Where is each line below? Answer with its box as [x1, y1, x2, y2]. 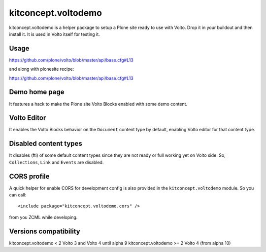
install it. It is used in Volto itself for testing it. [9, 31, 100, 37]
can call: [9, 192, 27, 198]
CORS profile [9, 172, 50, 180]
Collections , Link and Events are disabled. [9, 159, 104, 165]
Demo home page [9, 88, 65, 96]
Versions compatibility [9, 227, 81, 235]
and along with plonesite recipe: [9, 66, 74, 72]
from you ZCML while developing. [9, 214, 78, 220]
